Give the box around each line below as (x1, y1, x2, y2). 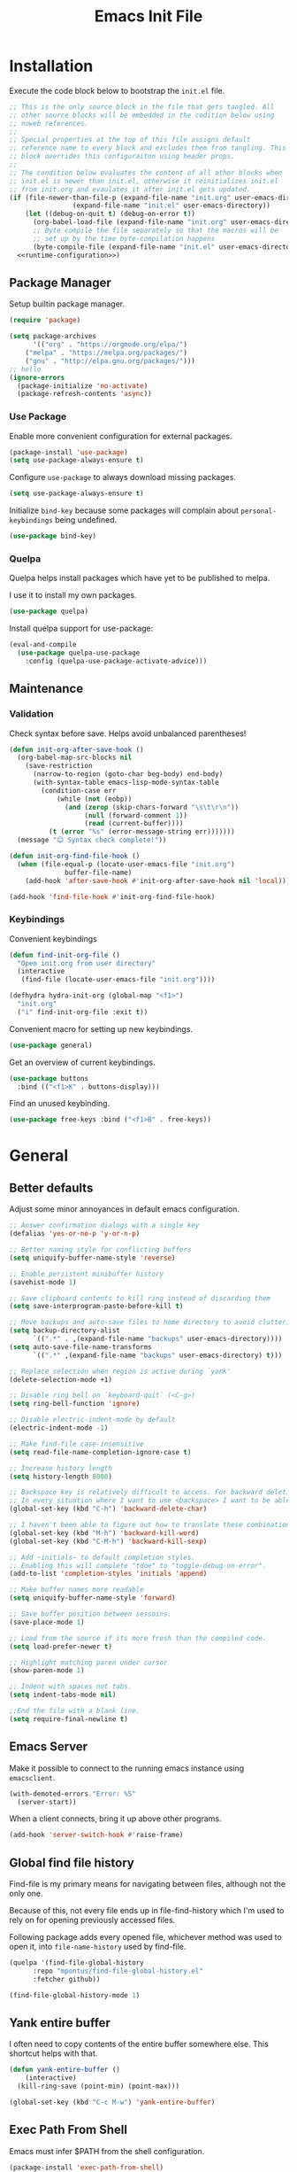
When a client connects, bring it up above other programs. (9, 1813, 223, 1824)
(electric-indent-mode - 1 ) (9, 1423, 109, 1432)
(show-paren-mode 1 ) (9, 1666, 86, 1675)
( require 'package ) (9, 316, 81, 325)
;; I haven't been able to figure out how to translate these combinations (9, 1521, 294, 1530)
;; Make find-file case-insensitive (9, 1439, 144, 1448)
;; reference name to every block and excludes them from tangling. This (9, 144, 287, 152)
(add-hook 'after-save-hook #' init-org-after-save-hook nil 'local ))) (25, 876, 291, 885)
